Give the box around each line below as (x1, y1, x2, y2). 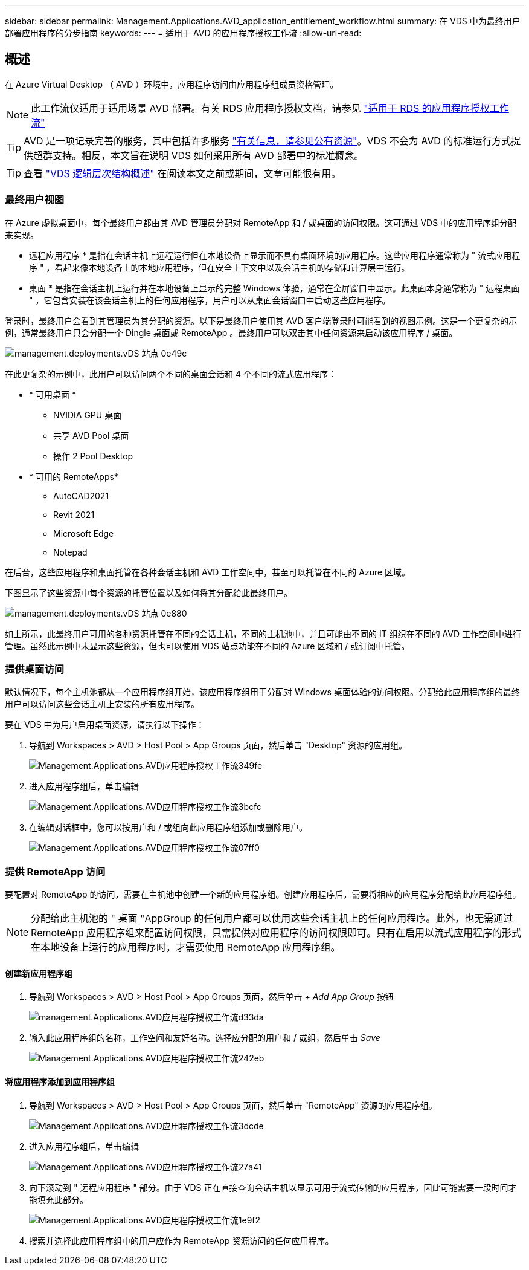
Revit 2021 (53, 509, 95, 520)
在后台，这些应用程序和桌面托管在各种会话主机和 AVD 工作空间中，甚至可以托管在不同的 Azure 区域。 (5, 566, 411, 577)
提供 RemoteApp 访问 (5, 865, 106, 878)
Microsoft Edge (53, 528, 114, 539)
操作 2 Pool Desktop (53, 450, 133, 461)
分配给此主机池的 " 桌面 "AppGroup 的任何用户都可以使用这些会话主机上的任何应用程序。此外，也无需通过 (31, 912, 513, 925)
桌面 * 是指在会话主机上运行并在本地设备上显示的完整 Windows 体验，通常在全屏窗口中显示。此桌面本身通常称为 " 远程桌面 (29, 282, 520, 293)
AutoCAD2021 (53, 490, 109, 501)
